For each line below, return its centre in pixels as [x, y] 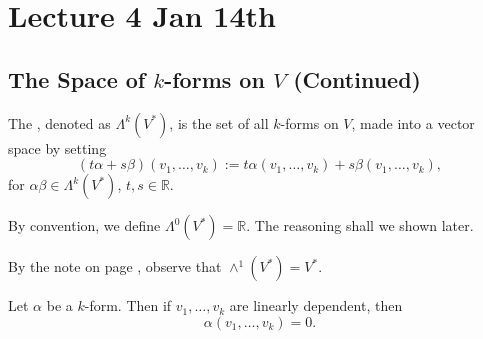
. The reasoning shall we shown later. [360, 225]
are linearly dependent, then [316, 305]
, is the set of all [219, 122]
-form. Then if [128, 305]
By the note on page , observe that [115, 266]
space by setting [57, 147]
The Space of [77, 78]
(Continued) [357, 78]
